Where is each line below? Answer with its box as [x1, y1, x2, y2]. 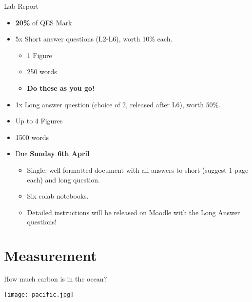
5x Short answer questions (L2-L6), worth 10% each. [15, 34, 173, 44]
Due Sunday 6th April [15, 148, 90, 159]
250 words [27, 66, 57, 77]
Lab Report [4, 1, 39, 11]
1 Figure [27, 50, 52, 60]
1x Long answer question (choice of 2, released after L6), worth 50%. [15, 99, 221, 109]
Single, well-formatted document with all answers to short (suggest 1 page [27, 164, 249, 175]
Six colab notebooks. [27, 191, 89, 201]
